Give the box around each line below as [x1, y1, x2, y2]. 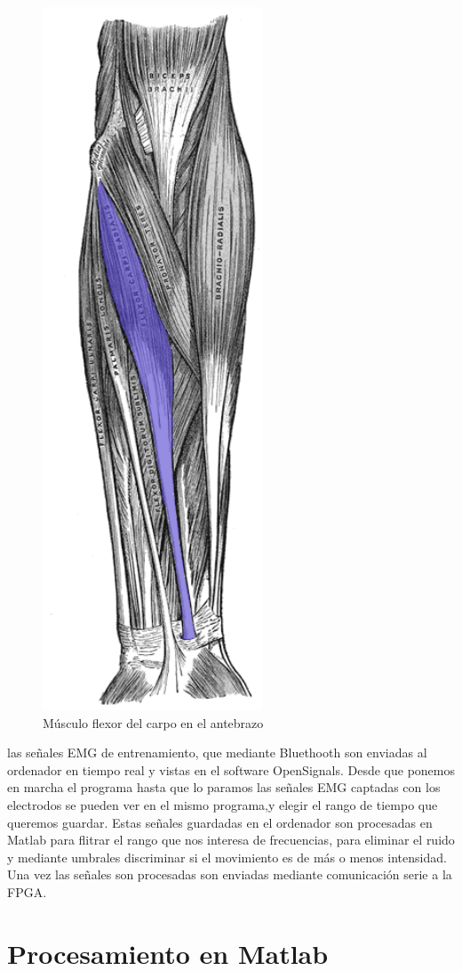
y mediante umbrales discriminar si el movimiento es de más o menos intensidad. [7, 847, 447, 866]
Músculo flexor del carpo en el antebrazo [43, 713, 264, 732]
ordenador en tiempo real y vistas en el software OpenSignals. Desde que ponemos [7, 760, 456, 779]
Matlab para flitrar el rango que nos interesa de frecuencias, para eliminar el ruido [7, 830, 455, 849]
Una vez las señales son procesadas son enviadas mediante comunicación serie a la [7, 865, 452, 884]
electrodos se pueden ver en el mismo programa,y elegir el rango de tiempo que [7, 795, 438, 813]
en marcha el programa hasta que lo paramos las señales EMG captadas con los [7, 778, 441, 797]
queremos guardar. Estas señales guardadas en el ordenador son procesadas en [7, 813, 433, 831]
